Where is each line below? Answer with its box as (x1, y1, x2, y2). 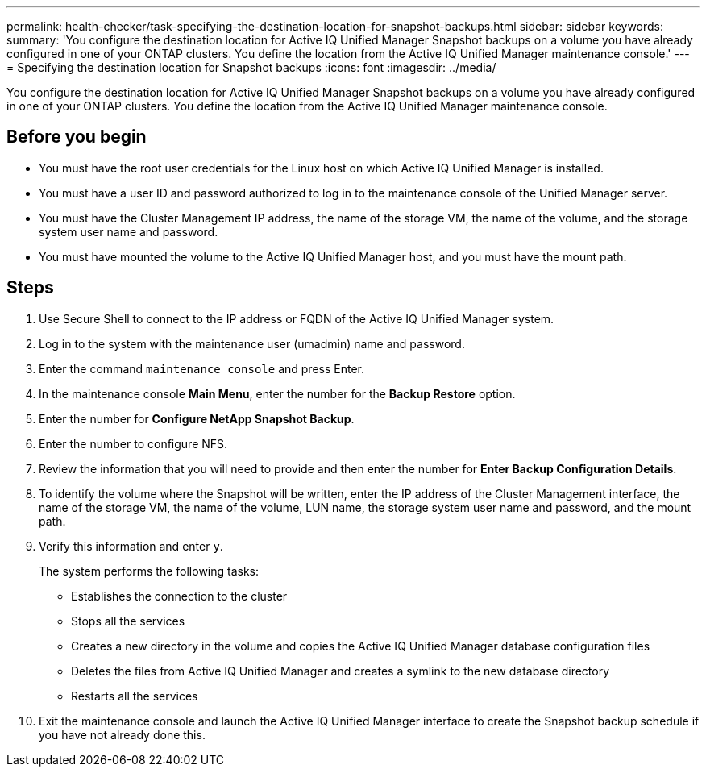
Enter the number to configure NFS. (39, 436, 228, 451)
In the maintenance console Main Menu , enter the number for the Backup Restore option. (39, 386, 516, 401)
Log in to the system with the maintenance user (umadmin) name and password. (39, 336, 465, 351)
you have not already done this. (39, 727, 206, 742)
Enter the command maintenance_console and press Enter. (39, 361, 364, 376)
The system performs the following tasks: (39, 563, 260, 578)
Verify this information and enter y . (39, 538, 223, 553)
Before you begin (6, 127, 147, 148)
